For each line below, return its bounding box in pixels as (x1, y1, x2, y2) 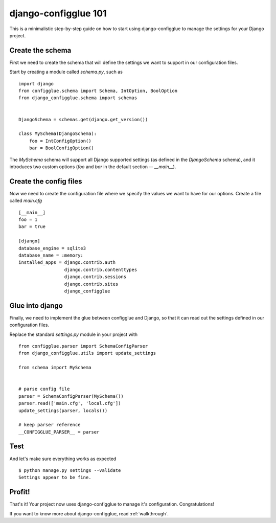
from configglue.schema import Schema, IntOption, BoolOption (18, 88, 178, 94)
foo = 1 (18, 217, 38, 222)
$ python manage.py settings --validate (18, 467, 121, 473)
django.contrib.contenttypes (64, 266, 137, 272)
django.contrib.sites (64, 281, 119, 287)
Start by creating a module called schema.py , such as (9, 69, 123, 75)
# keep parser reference (18, 422, 81, 428)
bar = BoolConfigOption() (29, 145, 95, 151)
